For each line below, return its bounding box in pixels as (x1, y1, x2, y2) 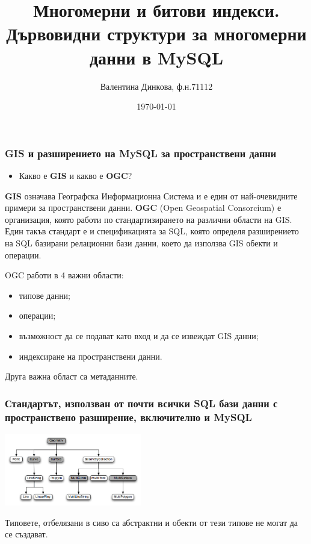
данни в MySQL (89, 45, 224, 69)
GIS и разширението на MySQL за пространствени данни (5, 145, 277, 160)
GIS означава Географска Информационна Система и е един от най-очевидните (5, 189, 298, 202)
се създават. (5, 528, 48, 540)
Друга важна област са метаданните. (5, 370, 138, 383)
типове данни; (19, 289, 71, 301)
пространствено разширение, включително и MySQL (5, 409, 252, 424)
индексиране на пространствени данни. (19, 349, 162, 362)
